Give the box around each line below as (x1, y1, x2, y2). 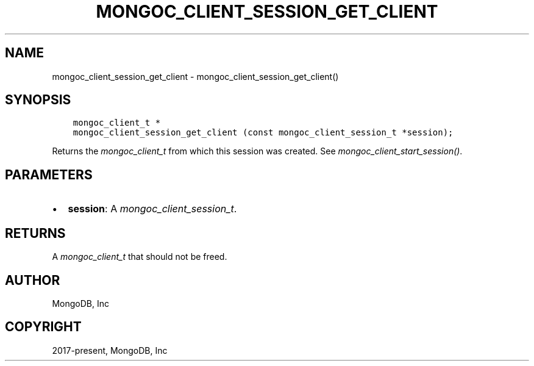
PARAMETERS (5, 167, 93, 182)
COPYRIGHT (5, 319, 82, 335)
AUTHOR (5, 272, 60, 288)
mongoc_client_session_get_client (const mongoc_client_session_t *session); (73, 127, 454, 138)
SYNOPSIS (5, 92, 71, 108)
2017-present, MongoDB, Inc (52, 345, 168, 356)
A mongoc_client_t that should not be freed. (52, 251, 227, 262)
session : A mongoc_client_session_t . (68, 203, 237, 215)
